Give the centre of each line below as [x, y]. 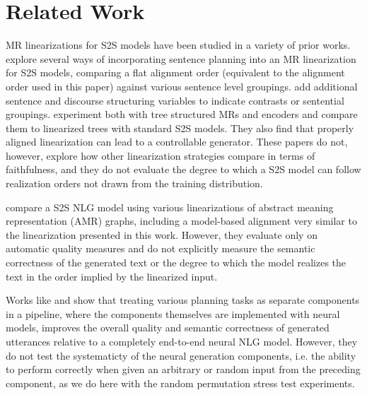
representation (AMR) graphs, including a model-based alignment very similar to [181, 221]
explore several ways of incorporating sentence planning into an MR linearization [181, 58]
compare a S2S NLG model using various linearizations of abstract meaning [170, 207]
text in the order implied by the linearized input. [112, 276]
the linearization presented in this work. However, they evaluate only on [162, 234]
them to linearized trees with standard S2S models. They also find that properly [180, 128]
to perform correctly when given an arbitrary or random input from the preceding [183, 369]
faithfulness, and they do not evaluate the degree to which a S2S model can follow [183, 169]
